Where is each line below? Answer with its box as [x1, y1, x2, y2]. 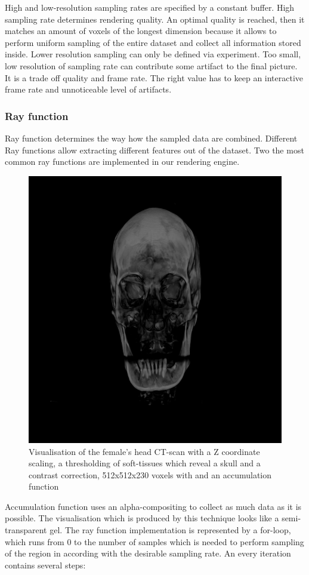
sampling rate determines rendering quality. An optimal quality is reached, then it [5, 13, 305, 25]
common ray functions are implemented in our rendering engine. [5, 155, 240, 168]
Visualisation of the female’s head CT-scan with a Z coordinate [29, 445, 260, 457]
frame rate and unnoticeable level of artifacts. [5, 83, 172, 96]
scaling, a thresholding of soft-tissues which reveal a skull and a [29, 457, 261, 469]
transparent [5, 524, 47, 536]
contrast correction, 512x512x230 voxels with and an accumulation [29, 468, 272, 481]
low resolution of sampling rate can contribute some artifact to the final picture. [5, 59, 298, 72]
